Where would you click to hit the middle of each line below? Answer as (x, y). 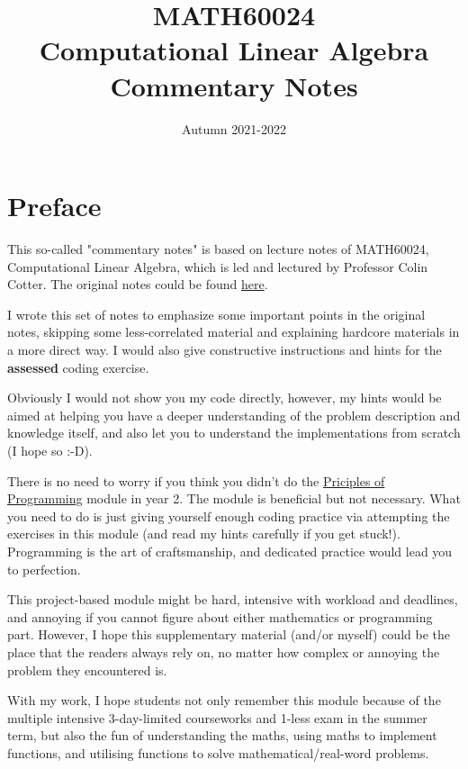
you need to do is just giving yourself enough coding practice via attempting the (229, 516)
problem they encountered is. (87, 669)
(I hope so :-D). (50, 450)
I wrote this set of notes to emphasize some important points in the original (216, 314)
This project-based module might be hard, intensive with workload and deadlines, (233, 599)
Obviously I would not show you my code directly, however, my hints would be (225, 398)
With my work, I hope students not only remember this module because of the (224, 700)
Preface (54, 206)
